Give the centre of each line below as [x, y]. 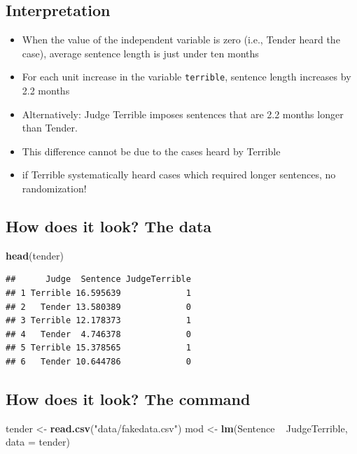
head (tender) [35, 255]
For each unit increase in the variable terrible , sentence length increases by [187, 77]
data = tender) [38, 442]
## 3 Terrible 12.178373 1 [98, 321]
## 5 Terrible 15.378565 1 [98, 348]
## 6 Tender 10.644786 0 [98, 361]
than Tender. [50, 128]
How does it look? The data [109, 226]
